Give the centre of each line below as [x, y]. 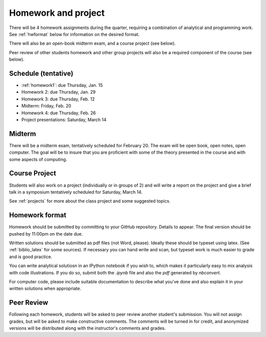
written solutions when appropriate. [45, 289]
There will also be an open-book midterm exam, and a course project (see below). [92, 43]
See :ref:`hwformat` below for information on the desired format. [74, 34]
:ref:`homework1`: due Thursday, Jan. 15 [62, 85]
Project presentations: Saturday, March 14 [64, 119]
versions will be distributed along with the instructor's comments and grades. [87, 328]
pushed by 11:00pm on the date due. [46, 234]
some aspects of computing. [38, 159]
